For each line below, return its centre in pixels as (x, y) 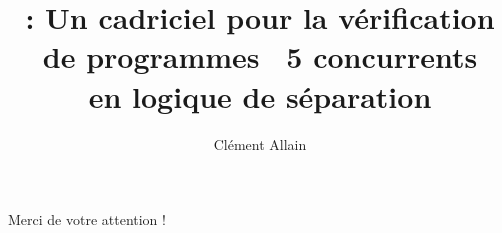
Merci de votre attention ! (87, 219)
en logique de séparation (260, 95)
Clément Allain (260, 143)
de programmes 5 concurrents (260, 56)
